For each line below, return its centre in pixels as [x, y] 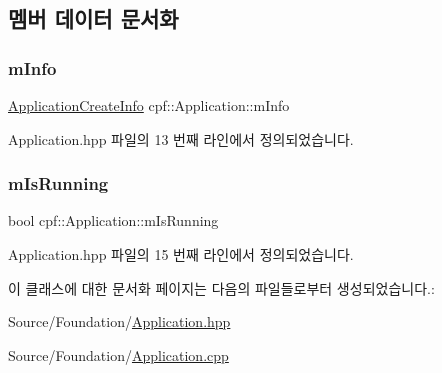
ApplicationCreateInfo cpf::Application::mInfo [149, 105]
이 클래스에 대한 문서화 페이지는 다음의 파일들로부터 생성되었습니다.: [221, 287]
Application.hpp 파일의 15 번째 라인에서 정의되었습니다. [181, 254]
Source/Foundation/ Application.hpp [119, 321]
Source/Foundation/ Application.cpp [118, 354]
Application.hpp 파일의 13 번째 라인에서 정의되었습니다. [181, 138]
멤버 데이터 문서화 [93, 18]
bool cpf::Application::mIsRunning [113, 220]
